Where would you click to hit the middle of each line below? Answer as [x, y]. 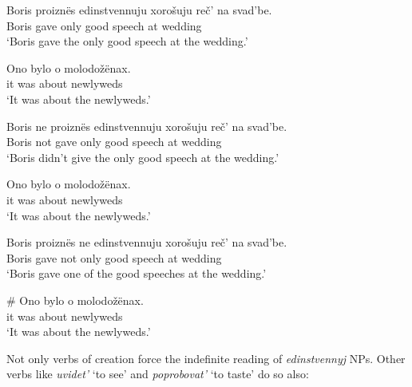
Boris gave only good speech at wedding [104, 25]
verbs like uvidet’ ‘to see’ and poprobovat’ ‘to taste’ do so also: [158, 374]
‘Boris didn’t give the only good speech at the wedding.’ [143, 157]
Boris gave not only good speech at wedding [114, 257]
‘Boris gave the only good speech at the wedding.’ [127, 41]
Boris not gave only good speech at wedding [114, 142]
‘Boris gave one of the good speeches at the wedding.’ [137, 273]
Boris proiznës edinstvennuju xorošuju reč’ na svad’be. [139, 10]
